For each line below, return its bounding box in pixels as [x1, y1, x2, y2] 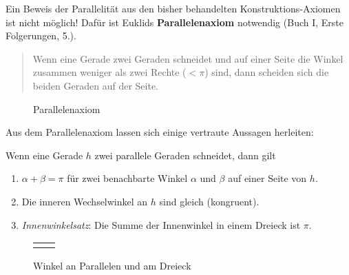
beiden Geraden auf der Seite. [32, 78, 158, 92]
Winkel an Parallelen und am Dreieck [33, 258, 191, 273]
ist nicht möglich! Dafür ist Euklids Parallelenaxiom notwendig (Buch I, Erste [6, 14, 343, 29]
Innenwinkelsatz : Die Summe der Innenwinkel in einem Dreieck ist [21, 217, 301, 232]
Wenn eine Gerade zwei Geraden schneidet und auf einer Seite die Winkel [32, 51, 343, 65]
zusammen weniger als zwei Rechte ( [32, 65, 187, 79]
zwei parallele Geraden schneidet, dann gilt [94, 147, 276, 162]
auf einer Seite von [228, 171, 307, 185]
